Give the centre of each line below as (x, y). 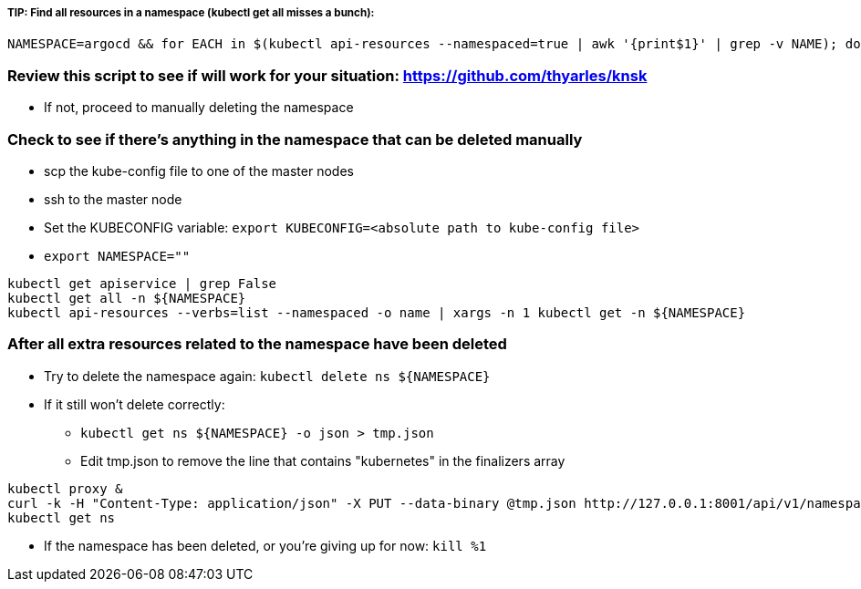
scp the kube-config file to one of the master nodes (199, 170)
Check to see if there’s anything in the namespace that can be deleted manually (295, 139)
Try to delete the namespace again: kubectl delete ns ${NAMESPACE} (267, 376)
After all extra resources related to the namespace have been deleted (257, 344)
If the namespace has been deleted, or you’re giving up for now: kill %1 (265, 545)
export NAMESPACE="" (117, 256)
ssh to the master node (113, 199)
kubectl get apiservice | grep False (142, 283)
